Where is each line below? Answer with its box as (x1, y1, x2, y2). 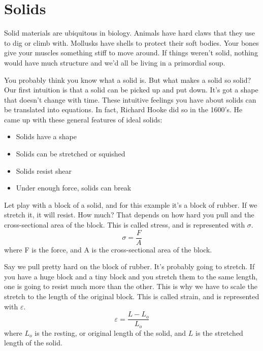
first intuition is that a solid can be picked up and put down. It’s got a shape (18, 84, 258, 95)
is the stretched (195, 327, 243, 338)
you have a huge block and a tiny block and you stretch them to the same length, (4, 271, 258, 281)
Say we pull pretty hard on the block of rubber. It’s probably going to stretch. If (4, 261, 255, 272)
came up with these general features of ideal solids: (4, 114, 162, 124)
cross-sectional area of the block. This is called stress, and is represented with (4, 219, 245, 230)
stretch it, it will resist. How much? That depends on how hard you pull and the (4, 209, 254, 220)
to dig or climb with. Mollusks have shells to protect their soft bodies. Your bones (4, 37, 259, 48)
